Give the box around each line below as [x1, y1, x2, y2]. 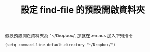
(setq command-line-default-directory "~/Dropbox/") [5, 42, 116, 48]
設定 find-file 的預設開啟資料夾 [20, 4, 145, 16]
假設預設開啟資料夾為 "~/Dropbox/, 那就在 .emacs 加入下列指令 [5, 33, 133, 39]
